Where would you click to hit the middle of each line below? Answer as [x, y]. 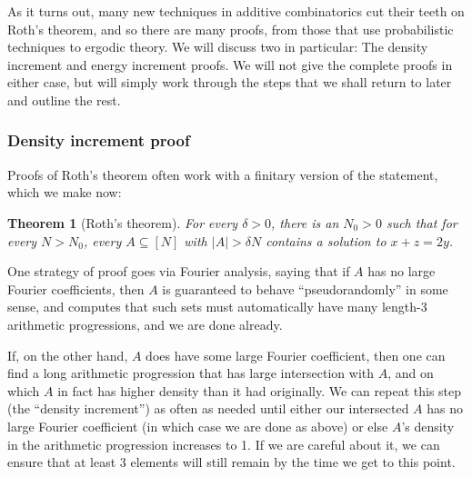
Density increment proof [99, 140]
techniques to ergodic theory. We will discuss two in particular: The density [218, 47]
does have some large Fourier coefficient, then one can [296, 355]
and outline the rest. [64, 99]
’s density [428, 426]
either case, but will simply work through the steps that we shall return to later [230, 82]
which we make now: [65, 192]
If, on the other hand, [68, 355]
